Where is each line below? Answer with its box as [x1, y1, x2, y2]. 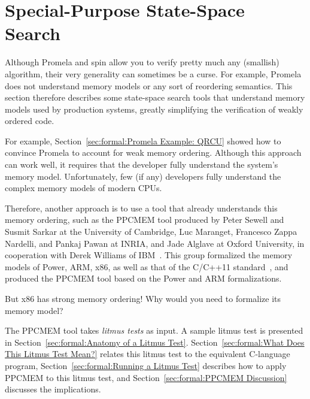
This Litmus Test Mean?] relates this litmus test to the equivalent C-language [5, 347, 290, 360]
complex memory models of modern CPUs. [5, 182, 162, 194]
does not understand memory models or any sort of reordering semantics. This [5, 79, 293, 92]
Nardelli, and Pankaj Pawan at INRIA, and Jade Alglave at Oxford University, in [5, 237, 305, 249]
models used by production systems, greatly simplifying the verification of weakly [5, 102, 303, 115]
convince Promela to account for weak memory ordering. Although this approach [5, 146, 302, 159]
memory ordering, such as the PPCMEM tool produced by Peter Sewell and [5, 213, 284, 226]
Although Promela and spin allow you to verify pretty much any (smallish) [5, 56, 279, 68]
